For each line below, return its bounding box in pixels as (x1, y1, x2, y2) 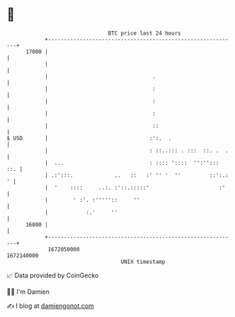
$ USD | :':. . (6, 134, 172, 142)
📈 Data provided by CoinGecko (6, 271, 99, 280)
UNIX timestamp (120, 258, 166, 265)
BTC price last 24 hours (108, 30, 181, 37)
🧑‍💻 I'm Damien (6, 287, 50, 296)
